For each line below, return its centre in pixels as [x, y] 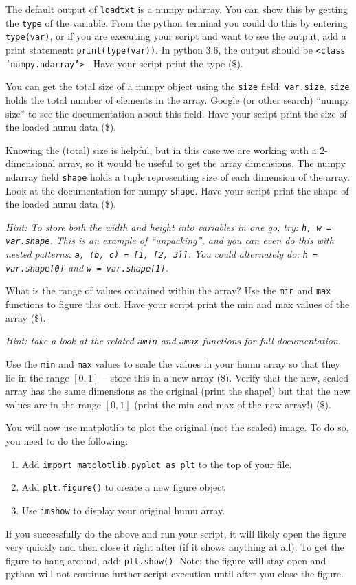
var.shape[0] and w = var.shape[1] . [87, 267]
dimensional [31, 163]
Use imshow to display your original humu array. [123, 510]
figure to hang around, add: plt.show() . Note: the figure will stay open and [166, 560]
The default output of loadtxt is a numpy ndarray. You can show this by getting [177, 9]
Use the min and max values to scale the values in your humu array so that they [173, 363]
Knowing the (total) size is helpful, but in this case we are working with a [161, 150]
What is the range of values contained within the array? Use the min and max [168, 290]
